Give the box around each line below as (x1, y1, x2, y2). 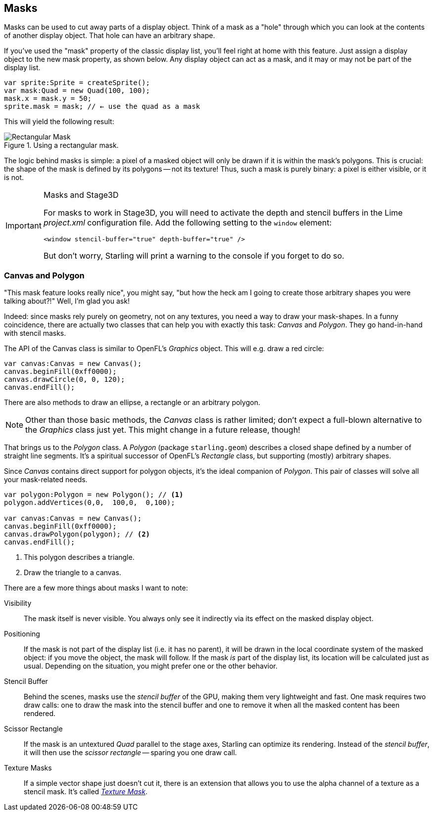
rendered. (24, 709, 56, 718)
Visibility (4, 599, 32, 608)
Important (5, 220, 42, 230)
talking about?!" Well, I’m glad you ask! (4, 297, 130, 306)
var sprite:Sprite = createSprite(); (4, 79, 150, 87)
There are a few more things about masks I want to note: (4, 584, 188, 592)
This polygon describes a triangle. (24, 553, 135, 562)
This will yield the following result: (4, 117, 114, 126)
